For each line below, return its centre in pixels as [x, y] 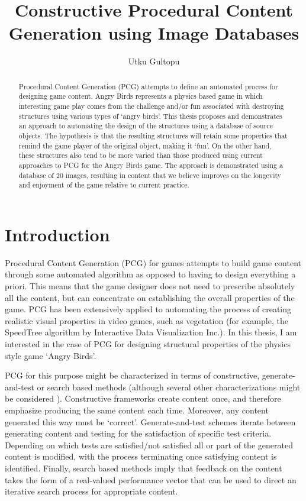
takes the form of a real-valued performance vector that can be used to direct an [151, 479]
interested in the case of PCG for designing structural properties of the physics [148, 344]
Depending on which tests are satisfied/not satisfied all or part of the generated [149, 445]
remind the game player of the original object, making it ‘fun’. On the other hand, [145, 145]
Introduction [57, 234]
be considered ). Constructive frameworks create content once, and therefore [143, 398]
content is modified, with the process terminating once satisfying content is [141, 456]
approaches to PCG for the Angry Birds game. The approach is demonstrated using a [151, 165]
